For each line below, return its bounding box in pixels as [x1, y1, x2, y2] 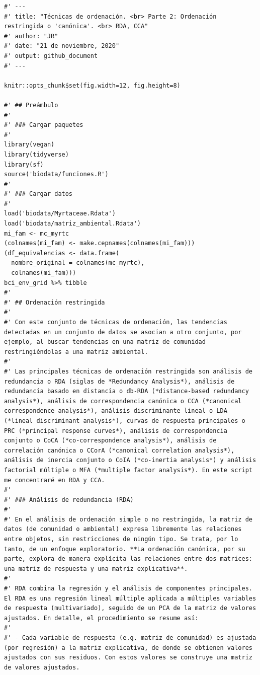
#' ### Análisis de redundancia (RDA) [4, 496, 134, 503]
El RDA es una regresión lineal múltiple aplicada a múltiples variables [4, 594, 256, 602]
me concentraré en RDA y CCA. [4, 476, 105, 484]
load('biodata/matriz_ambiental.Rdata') [4, 220, 141, 228]
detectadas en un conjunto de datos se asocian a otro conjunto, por [4, 328, 242, 336]
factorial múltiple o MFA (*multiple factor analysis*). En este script [4, 466, 252, 474]
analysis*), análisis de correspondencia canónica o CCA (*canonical [4, 397, 242, 405]
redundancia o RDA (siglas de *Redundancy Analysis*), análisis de [4, 378, 235, 385]
